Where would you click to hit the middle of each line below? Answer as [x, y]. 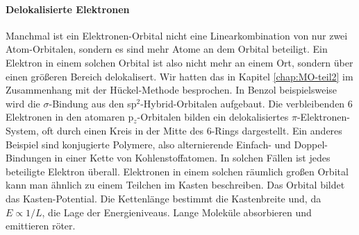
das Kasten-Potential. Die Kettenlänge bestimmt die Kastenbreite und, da [164, 198]
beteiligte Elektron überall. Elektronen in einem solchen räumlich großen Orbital [177, 171]
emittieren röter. [41, 226]
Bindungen [28, 158]
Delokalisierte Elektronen [68, 9]
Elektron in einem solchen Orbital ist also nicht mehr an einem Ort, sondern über [179, 62]
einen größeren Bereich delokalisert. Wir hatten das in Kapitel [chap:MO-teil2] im [179, 76]
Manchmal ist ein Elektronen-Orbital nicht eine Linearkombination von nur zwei [177, 35]
